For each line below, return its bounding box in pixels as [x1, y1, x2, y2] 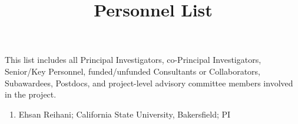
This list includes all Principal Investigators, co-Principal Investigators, [5, 53, 261, 66]
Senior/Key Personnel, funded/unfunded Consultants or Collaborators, [5, 65, 261, 77]
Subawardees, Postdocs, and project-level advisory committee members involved [5, 76, 293, 89]
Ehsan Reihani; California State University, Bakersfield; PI [18, 108, 231, 120]
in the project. [5, 88, 57, 100]
